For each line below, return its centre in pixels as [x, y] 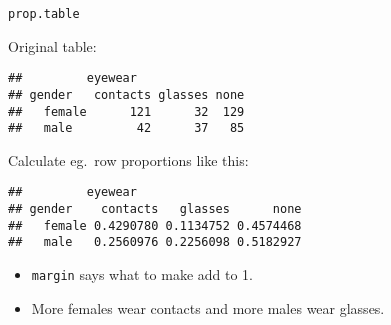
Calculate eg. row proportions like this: [128, 159]
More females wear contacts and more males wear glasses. [208, 307]
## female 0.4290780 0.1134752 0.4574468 [155, 225]
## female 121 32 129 [126, 111]
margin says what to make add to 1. [142, 274]
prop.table [44, 14]
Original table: [52, 45]
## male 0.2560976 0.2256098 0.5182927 [155, 242]
